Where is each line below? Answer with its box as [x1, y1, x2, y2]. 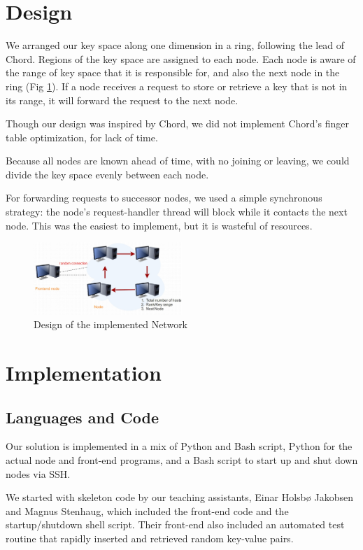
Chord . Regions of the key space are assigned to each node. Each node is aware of [6, 51, 356, 66]
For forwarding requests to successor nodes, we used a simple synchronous [6, 190, 322, 205]
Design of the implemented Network [34, 317, 188, 332]
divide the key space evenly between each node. [6, 167, 209, 181]
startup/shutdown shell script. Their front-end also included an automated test [6, 517, 345, 532]
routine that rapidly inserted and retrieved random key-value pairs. [6, 530, 294, 545]
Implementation [6, 358, 162, 386]
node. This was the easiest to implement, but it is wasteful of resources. [6, 218, 313, 232]
